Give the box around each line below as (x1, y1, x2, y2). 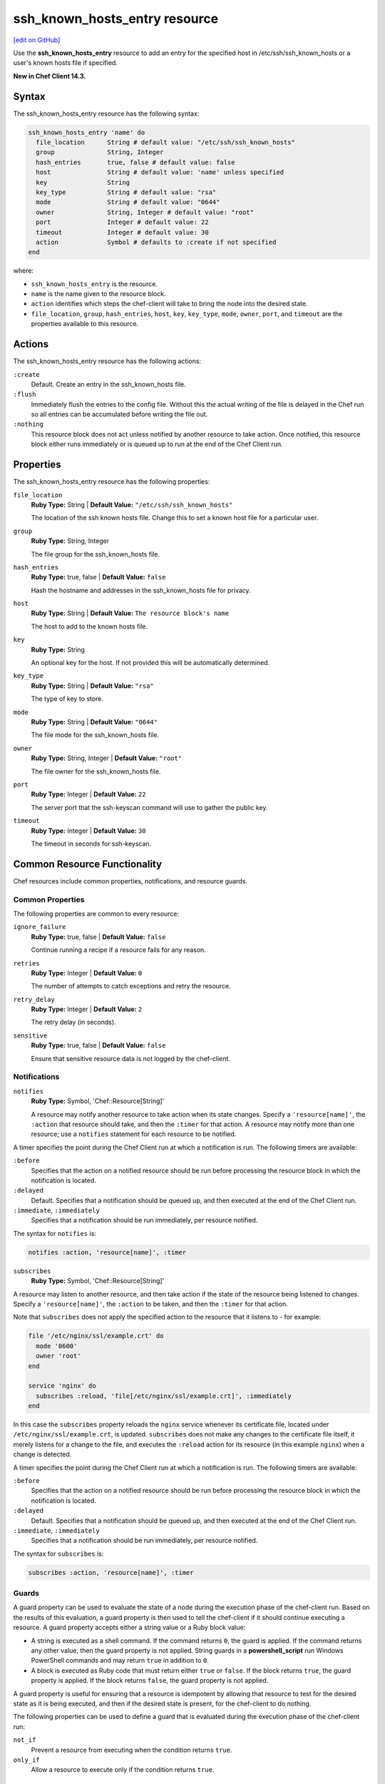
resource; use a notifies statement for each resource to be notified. (31, 1130, 237, 1138)
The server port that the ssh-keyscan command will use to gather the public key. (31, 803, 268, 811)
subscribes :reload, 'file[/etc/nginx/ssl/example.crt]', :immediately (36, 1392, 292, 1400)
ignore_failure (13, 923, 67, 931)
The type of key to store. (31, 694, 103, 703)
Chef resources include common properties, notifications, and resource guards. (13, 876, 247, 885)
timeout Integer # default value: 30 (36, 228, 210, 236)
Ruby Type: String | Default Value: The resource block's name (31, 609, 230, 617)
